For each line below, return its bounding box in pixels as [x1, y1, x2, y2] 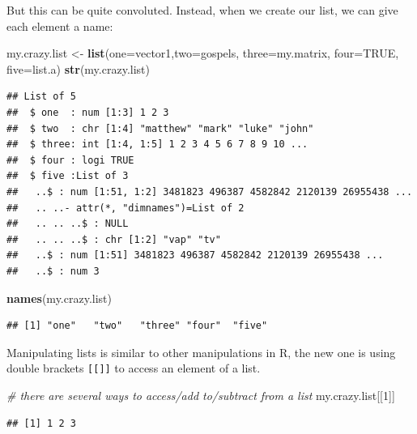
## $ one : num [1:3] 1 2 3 [6, 106, 169, 118]
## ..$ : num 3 [6, 265, 100, 277]
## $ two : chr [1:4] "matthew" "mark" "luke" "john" [6, 122, 314, 134]
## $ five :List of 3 [6, 170, 129, 182]
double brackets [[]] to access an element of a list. [6, 360, 261, 377]
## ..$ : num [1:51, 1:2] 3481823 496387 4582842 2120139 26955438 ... [6, 185, 413, 198]
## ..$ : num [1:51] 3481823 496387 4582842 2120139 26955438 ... [6, 249, 384, 262]
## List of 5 [6, 91, 76, 103]
